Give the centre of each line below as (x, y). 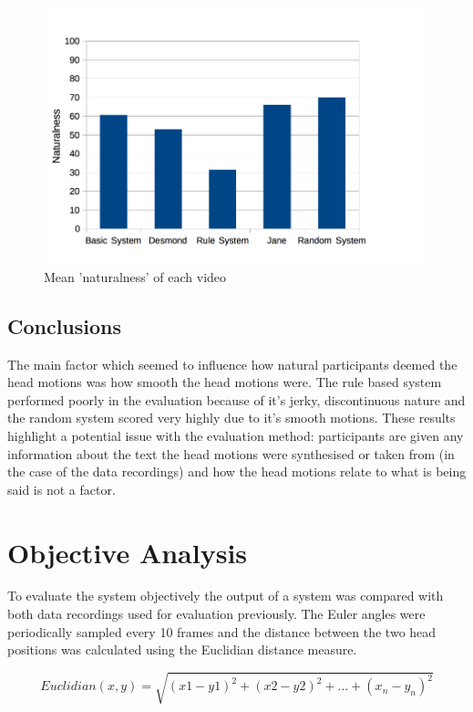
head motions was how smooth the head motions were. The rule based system (225, 382)
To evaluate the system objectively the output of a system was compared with (226, 596)
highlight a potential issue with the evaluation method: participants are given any (236, 435)
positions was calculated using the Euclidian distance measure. (182, 649)
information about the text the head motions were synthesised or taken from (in (231, 453)
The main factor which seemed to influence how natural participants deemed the (232, 364)
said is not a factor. (62, 489)
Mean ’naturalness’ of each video (135, 276)
